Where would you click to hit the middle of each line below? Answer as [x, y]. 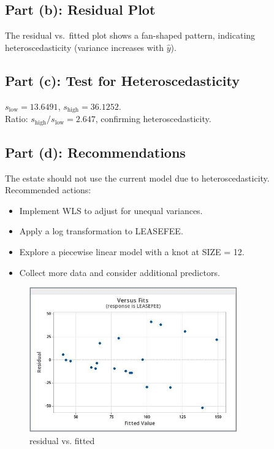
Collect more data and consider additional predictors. [120, 272]
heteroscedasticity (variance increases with [84, 47]
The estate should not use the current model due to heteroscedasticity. [137, 178]
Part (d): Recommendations [95, 152]
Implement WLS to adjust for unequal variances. [111, 210]
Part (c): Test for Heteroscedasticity [122, 80]
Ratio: [17, 119]
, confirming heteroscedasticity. [153, 119]
